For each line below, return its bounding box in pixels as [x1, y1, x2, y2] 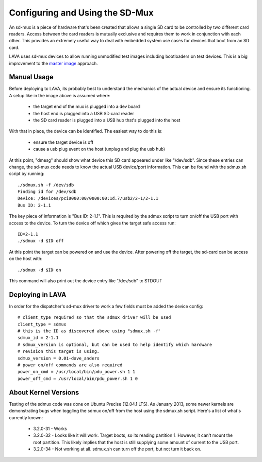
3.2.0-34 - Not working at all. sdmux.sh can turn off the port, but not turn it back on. [33, 446, 201, 452]
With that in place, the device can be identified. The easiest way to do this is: [9, 128, 163, 134]
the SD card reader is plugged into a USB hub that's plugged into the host [33, 117, 180, 123]
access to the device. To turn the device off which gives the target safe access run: [9, 220, 176, 226]
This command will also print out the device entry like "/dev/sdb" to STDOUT [9, 278, 163, 284]
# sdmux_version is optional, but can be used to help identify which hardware [17, 342, 212, 347]
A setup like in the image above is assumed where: [9, 92, 111, 98]
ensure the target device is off [33, 139, 94, 145]
